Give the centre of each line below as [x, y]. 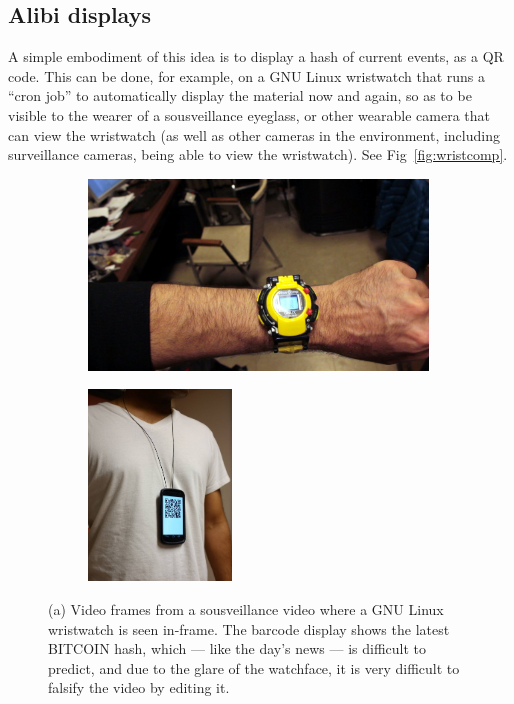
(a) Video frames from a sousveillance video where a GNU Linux [246, 608]
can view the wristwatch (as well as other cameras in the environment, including [254, 134]
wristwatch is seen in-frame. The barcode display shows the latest [249, 628]
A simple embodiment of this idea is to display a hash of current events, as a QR [256, 56]
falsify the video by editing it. [139, 687]
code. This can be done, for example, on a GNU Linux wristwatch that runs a [247, 75]
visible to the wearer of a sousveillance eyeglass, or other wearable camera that [249, 114]
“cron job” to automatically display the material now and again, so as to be [240, 95]
